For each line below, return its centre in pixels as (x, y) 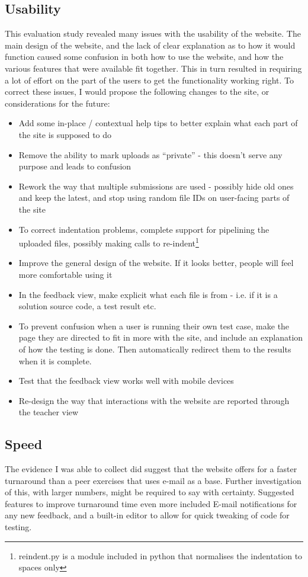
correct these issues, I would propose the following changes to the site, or (137, 92)
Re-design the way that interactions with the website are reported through (154, 400)
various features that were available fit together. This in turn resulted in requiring (153, 68)
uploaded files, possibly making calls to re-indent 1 (109, 242)
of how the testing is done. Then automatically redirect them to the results (155, 349)
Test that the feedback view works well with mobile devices (126, 381)
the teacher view (49, 412)
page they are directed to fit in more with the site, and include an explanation (161, 337)
